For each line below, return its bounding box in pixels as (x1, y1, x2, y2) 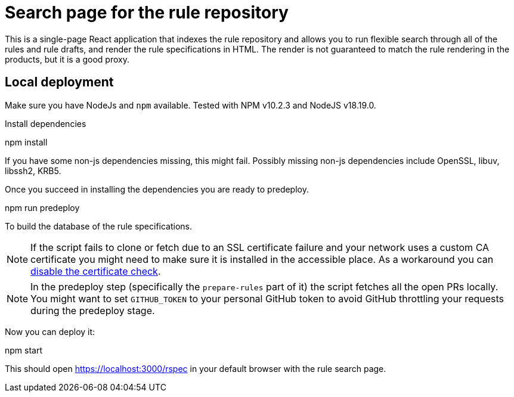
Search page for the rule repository (5, 2, 289, 23)
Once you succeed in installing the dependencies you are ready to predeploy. (5, 184, 309, 194)
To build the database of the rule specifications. (5, 221, 193, 231)
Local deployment (5, 75, 114, 90)
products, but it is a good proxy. (5, 54, 129, 64)
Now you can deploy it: (5, 326, 95, 337)
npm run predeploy (5, 202, 80, 213)
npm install (5, 137, 48, 147)
